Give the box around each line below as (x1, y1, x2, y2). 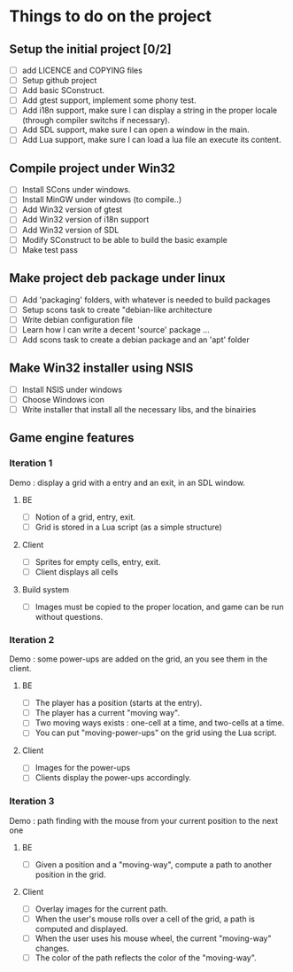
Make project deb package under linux (9, 270, 226, 286)
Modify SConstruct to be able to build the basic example (21, 234, 227, 245)
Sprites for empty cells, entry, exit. (35, 556, 161, 567)
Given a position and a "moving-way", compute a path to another (35, 858, 273, 870)
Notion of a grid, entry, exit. (35, 512, 135, 522)
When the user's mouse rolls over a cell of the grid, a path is (35, 913, 255, 924)
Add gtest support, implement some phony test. (21, 95, 197, 106)
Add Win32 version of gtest (21, 204, 123, 215)
